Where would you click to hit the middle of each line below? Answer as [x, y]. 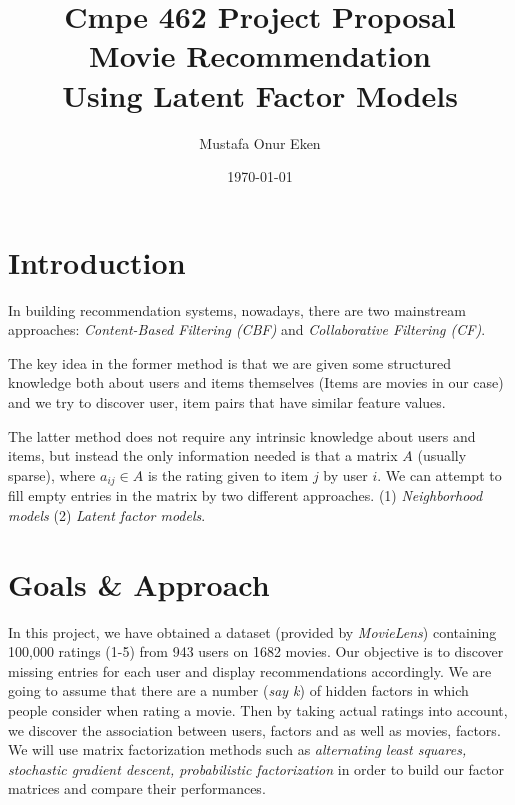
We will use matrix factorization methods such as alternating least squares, [237, 749]
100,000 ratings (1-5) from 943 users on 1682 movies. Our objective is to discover [256, 651]
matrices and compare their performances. [137, 788]
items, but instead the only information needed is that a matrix [203, 455]
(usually [442, 455]
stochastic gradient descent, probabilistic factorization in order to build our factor [256, 768]
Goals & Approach [139, 583]
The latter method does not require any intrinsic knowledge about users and [242, 435]
